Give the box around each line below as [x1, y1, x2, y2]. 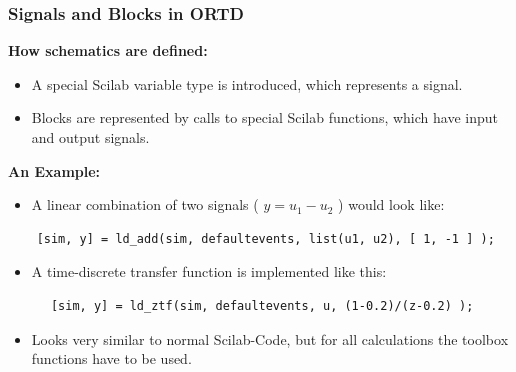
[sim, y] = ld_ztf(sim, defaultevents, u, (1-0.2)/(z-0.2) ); [50, 298, 474, 313]
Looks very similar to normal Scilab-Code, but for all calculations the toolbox [31, 328, 509, 349]
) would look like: [338, 194, 445, 215]
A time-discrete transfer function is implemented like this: [31, 261, 387, 282]
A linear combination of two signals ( [31, 194, 259, 215]
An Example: [8, 160, 101, 181]
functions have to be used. [31, 348, 192, 369]
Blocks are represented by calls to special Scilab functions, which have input [31, 107, 498, 128]
